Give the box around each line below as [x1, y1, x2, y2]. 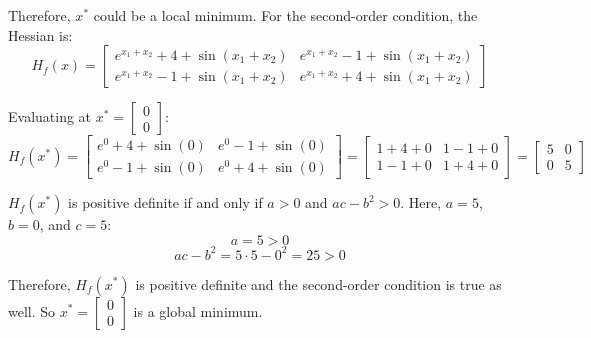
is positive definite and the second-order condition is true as [135, 273, 502, 294]
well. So [8, 300, 56, 321]
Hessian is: [8, 24, 73, 45]
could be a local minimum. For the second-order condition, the [93, 5, 478, 25]
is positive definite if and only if [68, 192, 263, 213]
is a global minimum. [133, 300, 263, 321]
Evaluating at [8, 106, 92, 127]
